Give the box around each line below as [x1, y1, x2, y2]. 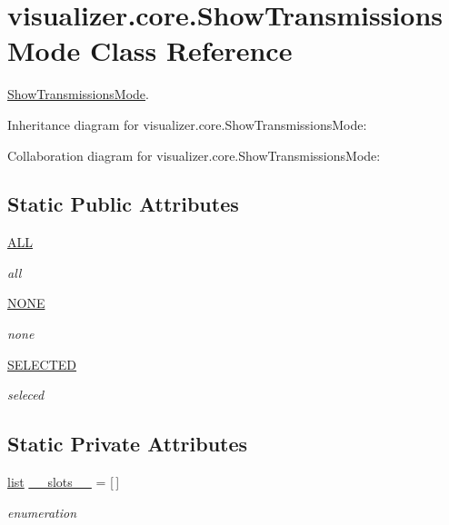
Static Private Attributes [7, 430, 248, 458]
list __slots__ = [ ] [7, 472, 120, 491]
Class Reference [89, 32, 293, 69]
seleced [7, 385, 45, 404]
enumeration [7, 502, 77, 521]
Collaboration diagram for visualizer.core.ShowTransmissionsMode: [7, 145, 381, 164]
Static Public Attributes [7, 190, 239, 218]
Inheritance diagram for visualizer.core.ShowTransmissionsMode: [7, 114, 367, 134]
